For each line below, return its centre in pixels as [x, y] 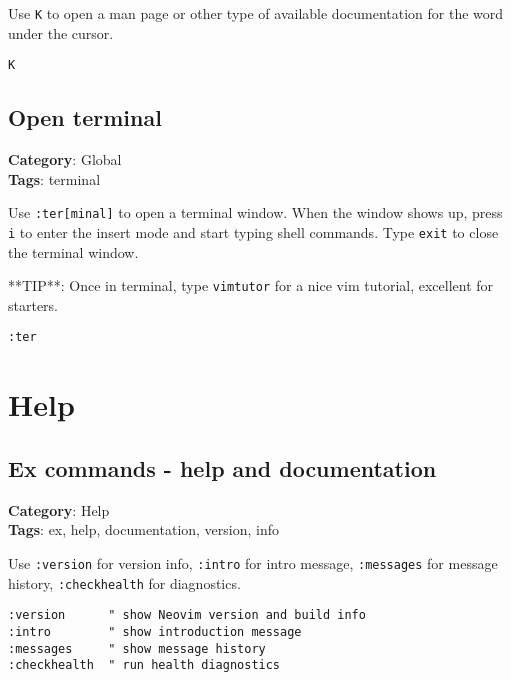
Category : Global [65, 159]
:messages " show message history [137, 648]
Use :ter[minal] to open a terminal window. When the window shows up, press [255, 212]
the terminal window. [73, 251]
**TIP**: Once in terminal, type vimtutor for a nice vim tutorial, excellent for [251, 285]
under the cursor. [61, 32]
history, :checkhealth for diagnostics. [124, 582]
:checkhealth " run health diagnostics [144, 665]
